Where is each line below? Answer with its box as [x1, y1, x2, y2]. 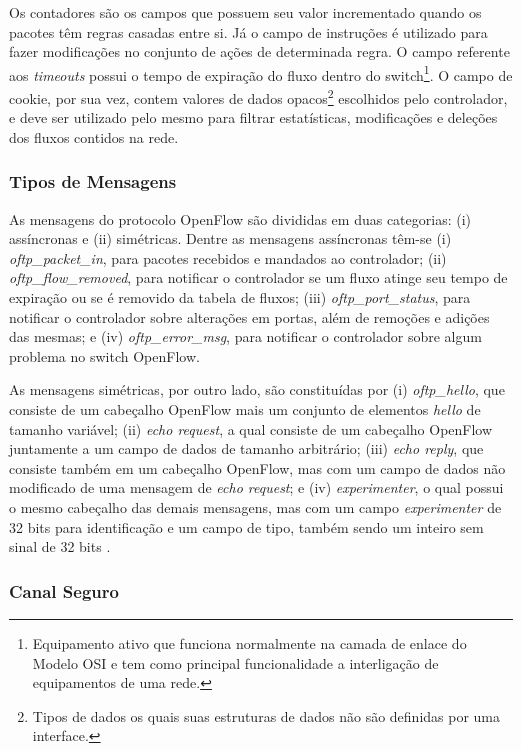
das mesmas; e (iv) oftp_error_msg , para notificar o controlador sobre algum [9, 326, 482, 347]
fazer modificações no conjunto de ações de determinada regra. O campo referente [9, 41, 510, 62]
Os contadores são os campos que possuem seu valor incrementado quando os [9, 2, 482, 22]
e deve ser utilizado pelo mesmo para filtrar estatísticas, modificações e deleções [9, 107, 498, 128]
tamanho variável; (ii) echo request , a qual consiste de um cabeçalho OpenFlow [9, 418, 493, 439]
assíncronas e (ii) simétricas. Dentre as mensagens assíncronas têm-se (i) [9, 228, 452, 249]
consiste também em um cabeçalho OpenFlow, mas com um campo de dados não [9, 457, 506, 478]
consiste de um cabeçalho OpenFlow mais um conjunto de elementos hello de [9, 399, 481, 420]
